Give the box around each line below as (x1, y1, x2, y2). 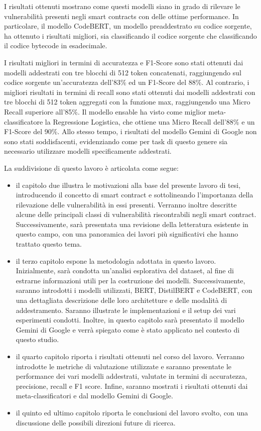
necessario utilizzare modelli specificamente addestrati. (4, 146, 172, 156)
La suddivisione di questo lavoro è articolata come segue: (4, 162, 179, 173)
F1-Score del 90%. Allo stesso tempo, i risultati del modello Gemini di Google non (4, 126, 257, 137)
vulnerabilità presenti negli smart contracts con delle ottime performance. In (4, 11, 239, 21)
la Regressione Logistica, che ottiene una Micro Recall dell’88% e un (45, 116, 255, 127)
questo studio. (16, 334, 59, 345)
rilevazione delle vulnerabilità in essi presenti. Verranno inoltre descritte (16, 199, 237, 209)
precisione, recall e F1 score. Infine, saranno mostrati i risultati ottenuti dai (16, 380, 248, 391)
